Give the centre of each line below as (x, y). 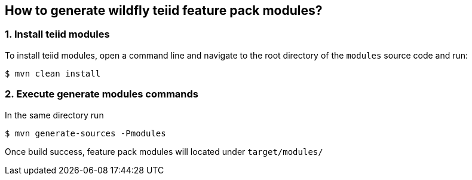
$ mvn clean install (53, 73)
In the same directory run (54, 115)
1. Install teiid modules (57, 34)
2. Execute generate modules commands (102, 94)
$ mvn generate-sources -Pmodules (85, 133)
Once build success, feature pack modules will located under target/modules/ (164, 151)
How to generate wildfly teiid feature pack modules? (164, 10)
